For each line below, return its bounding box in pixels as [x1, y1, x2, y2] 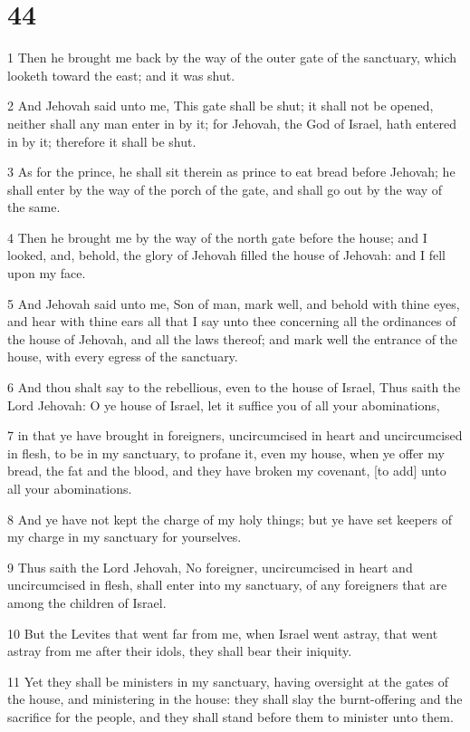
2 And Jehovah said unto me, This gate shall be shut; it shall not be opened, [7, 96, 434, 115]
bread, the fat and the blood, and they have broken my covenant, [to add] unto [7, 461, 446, 480]
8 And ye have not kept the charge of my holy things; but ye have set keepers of [7, 509, 453, 528]
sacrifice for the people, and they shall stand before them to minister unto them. [7, 707, 454, 726]
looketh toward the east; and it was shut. [7, 65, 235, 84]
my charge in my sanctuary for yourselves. [7, 527, 242, 546]
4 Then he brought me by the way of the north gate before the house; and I [7, 227, 427, 246]
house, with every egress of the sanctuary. [7, 347, 238, 366]
